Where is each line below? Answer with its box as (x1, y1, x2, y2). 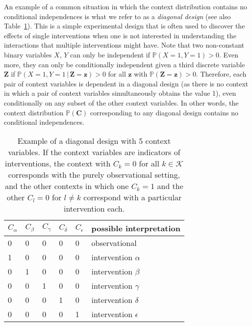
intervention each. (63, 202, 125, 214)
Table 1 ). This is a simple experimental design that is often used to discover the (4, 21, 245, 31)
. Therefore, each (196, 69, 247, 79)
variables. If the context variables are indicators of (8, 146, 180, 158)
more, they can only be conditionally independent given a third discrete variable (4, 59, 245, 69)
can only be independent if (70, 49, 150, 59)
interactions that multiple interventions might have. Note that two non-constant (4, 40, 245, 50)
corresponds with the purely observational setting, (8, 168, 180, 180)
